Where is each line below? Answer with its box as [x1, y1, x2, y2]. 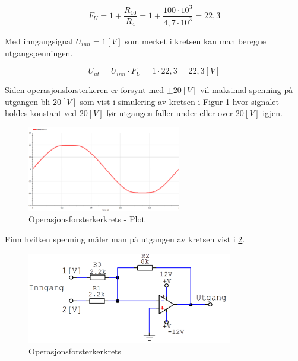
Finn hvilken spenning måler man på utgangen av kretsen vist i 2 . [5, 232, 245, 245]
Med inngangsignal [5, 34, 73, 47]
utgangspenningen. [5, 46, 73, 59]
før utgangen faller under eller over [106, 107, 233, 119]
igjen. [262, 107, 283, 119]
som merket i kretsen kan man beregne [125, 34, 267, 47]
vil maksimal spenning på [200, 84, 293, 96]
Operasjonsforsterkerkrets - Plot [28, 213, 145, 225]
